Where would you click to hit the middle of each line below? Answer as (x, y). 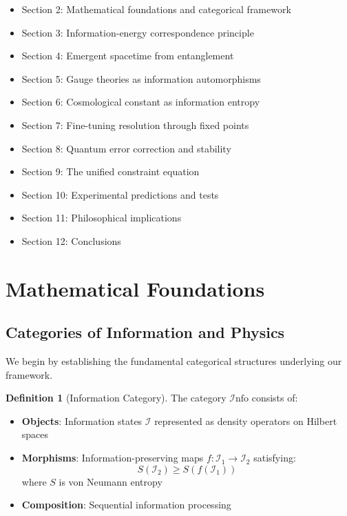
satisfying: (275, 458)
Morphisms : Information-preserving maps (113, 458)
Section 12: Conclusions (71, 240)
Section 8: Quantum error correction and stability (126, 148)
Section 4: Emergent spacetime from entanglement (128, 56)
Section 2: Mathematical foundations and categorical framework (156, 9)
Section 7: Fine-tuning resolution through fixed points (135, 125)
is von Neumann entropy (111, 481)
